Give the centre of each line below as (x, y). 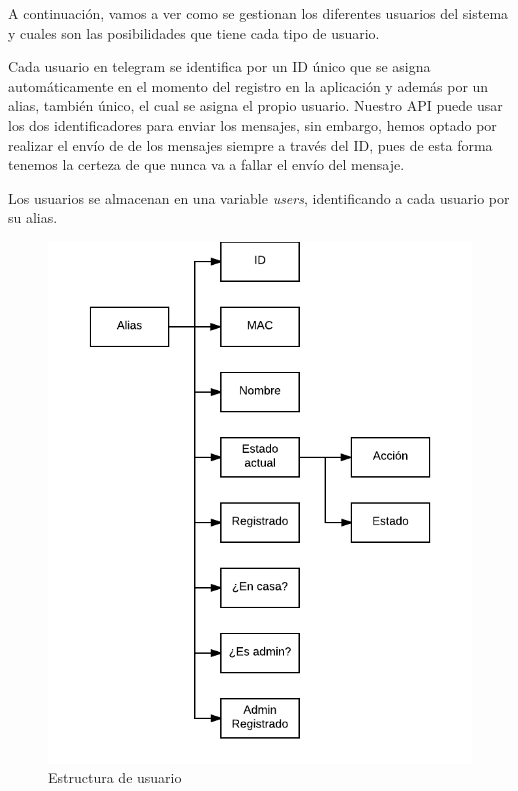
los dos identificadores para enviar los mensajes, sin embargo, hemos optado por (252, 124)
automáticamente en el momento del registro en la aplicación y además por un (248, 85)
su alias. (33, 217)
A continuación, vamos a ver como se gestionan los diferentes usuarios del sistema (258, 13)
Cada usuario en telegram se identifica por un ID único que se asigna (219, 66)
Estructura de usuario (115, 777)
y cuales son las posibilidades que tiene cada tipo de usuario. (194, 32)
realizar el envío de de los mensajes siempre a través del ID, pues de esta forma (250, 144)
